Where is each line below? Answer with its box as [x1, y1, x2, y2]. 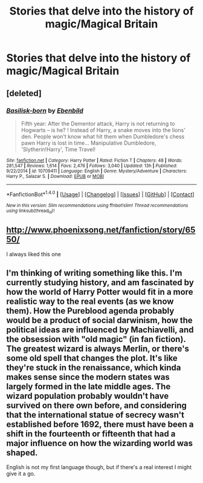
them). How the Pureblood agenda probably [6, 306, 175, 316]
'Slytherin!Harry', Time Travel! [21, 145, 95, 153]
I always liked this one [6, 250, 62, 258]
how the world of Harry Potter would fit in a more [6, 287, 193, 297]
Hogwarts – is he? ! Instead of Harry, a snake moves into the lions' [21, 126, 186, 134]
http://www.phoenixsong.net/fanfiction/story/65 [6, 225, 196, 235]
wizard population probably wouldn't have [6, 391, 169, 401]
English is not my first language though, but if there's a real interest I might [6, 464, 192, 471]
